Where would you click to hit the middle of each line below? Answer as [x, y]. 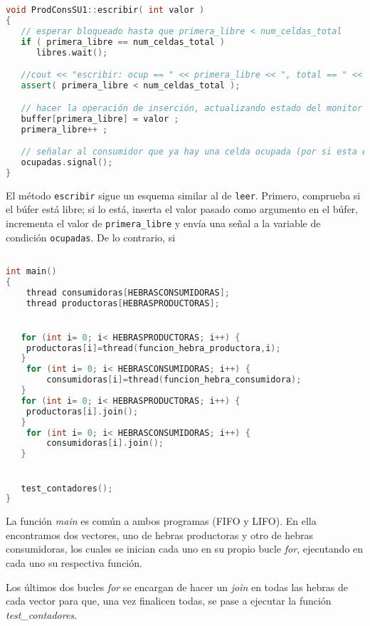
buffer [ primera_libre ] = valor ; [100, 119]
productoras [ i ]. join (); [82, 411]
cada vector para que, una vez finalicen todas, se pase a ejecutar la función [169, 601]
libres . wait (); [72, 52]
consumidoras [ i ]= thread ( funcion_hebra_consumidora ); [174, 380]
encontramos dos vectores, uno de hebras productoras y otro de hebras [159, 534]
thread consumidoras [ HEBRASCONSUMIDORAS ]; [128, 292]
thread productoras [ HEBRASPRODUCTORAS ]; [123, 303]
